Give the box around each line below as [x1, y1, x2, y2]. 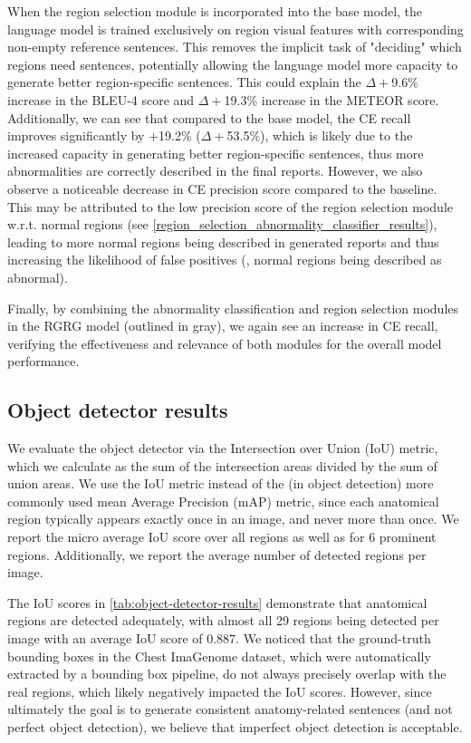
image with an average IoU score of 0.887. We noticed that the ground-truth [7, 629, 431, 648]
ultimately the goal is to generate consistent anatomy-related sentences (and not [7, 700, 453, 719]
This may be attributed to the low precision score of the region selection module [7, 197, 453, 216]
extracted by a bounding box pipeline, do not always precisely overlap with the [7, 664, 447, 683]
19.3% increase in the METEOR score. [224, 90, 439, 109]
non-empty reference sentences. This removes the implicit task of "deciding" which [7, 37, 462, 56]
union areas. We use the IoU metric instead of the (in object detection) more [7, 474, 434, 493]
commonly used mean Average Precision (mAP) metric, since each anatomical [7, 491, 439, 510]
